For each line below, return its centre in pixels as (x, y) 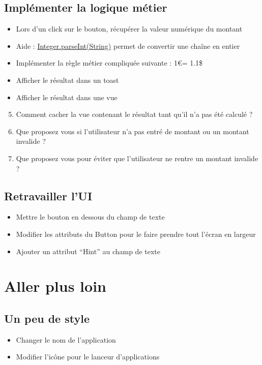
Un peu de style (47, 318)
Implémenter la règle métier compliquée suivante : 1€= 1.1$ (109, 63)
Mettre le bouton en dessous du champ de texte (90, 217)
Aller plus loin (55, 286)
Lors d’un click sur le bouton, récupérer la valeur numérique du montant (129, 29)
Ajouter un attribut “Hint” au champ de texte (88, 251)
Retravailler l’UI (48, 195)
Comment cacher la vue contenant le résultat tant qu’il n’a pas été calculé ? (134, 114)
